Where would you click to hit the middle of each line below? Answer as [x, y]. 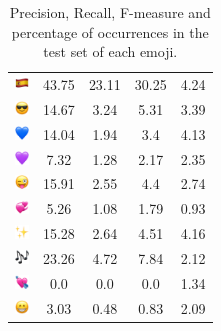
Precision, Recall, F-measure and [110, 12]
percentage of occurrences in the [110, 31]
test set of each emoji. [110, 51]
